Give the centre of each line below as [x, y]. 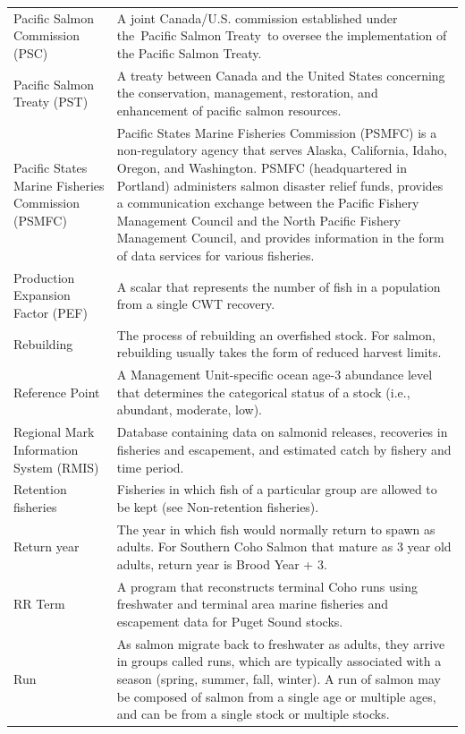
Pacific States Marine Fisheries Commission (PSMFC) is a [277, 132]
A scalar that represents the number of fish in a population [279, 286]
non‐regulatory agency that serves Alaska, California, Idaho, [282, 150]
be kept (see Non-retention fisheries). [218, 506]
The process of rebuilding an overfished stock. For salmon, [276, 334]
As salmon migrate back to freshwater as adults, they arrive [281, 643]
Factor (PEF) [51, 312]
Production [44, 277]
